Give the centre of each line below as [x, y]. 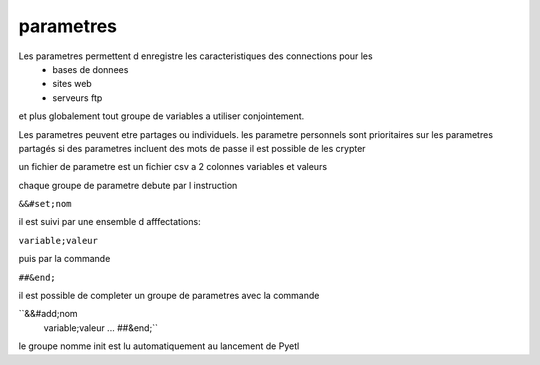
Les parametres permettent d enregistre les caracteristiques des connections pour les [196, 56]
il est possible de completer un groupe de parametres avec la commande [169, 296]
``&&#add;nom [48, 314]
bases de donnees [90, 69]
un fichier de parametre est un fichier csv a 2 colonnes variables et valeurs [173, 167]
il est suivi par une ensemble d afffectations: [109, 222]
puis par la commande [64, 259]
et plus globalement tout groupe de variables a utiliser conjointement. [161, 116]
